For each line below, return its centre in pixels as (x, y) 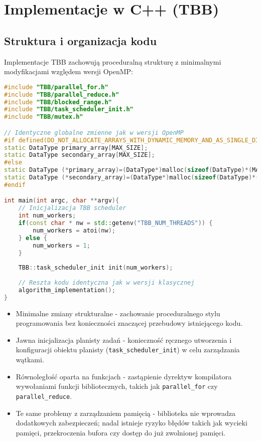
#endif (15, 185)
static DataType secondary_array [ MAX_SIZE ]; (80, 155)
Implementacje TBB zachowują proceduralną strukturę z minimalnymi (113, 61)
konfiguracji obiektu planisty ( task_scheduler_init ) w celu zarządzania (128, 350)
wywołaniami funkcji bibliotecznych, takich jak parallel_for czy (117, 386)
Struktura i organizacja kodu (81, 40)
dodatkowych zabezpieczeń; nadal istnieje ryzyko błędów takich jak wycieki (132, 423)
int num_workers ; (47, 216)
